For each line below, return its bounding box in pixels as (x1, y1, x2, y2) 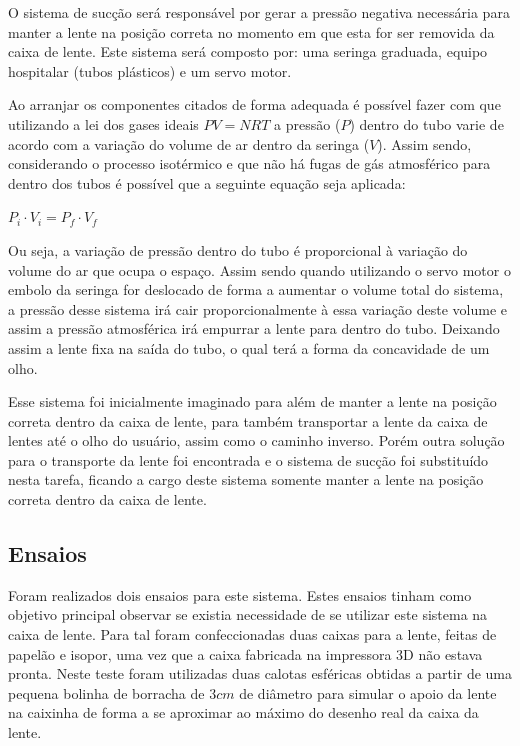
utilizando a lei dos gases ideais (8, 113, 199, 134)
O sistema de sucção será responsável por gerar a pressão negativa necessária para (8, 2, 510, 22)
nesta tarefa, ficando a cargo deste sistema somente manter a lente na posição (8, 469, 484, 490)
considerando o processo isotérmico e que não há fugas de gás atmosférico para (8, 153, 491, 174)
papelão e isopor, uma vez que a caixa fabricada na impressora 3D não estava (8, 643, 483, 664)
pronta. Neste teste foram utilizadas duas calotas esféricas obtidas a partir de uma (8, 663, 512, 684)
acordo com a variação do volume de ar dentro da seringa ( (8, 133, 370, 154)
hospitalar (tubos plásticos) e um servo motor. (8, 60, 292, 81)
